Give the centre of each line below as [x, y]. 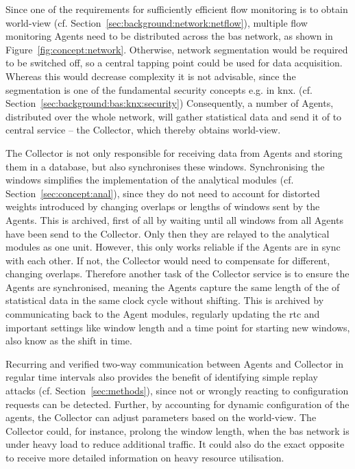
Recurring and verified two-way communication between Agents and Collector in [175, 363]
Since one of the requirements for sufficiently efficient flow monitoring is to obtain [177, 9]
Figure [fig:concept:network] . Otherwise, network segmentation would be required [177, 49]
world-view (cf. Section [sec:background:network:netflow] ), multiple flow [157, 22]
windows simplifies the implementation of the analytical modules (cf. [150, 180]
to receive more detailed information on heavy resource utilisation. [145, 457]
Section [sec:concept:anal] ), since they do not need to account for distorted [163, 193]
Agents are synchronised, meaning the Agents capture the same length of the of [173, 287]
